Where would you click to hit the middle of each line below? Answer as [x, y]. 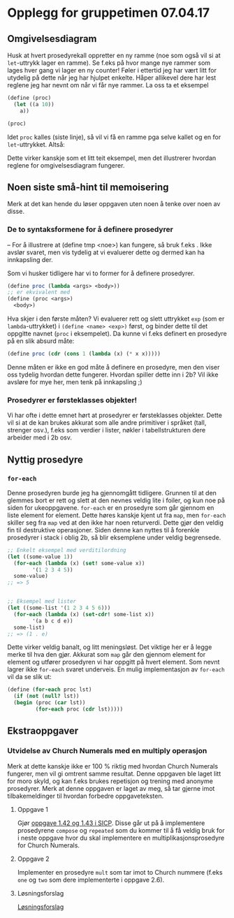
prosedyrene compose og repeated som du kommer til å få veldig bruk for [121, 830]
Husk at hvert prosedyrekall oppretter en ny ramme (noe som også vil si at [114, 55]
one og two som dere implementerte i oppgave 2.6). [91, 880]
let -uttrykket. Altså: [36, 144]
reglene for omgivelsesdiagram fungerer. [66, 165]
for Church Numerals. [49, 845]
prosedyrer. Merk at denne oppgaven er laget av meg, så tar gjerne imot [111, 788]
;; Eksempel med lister [42, 602]
